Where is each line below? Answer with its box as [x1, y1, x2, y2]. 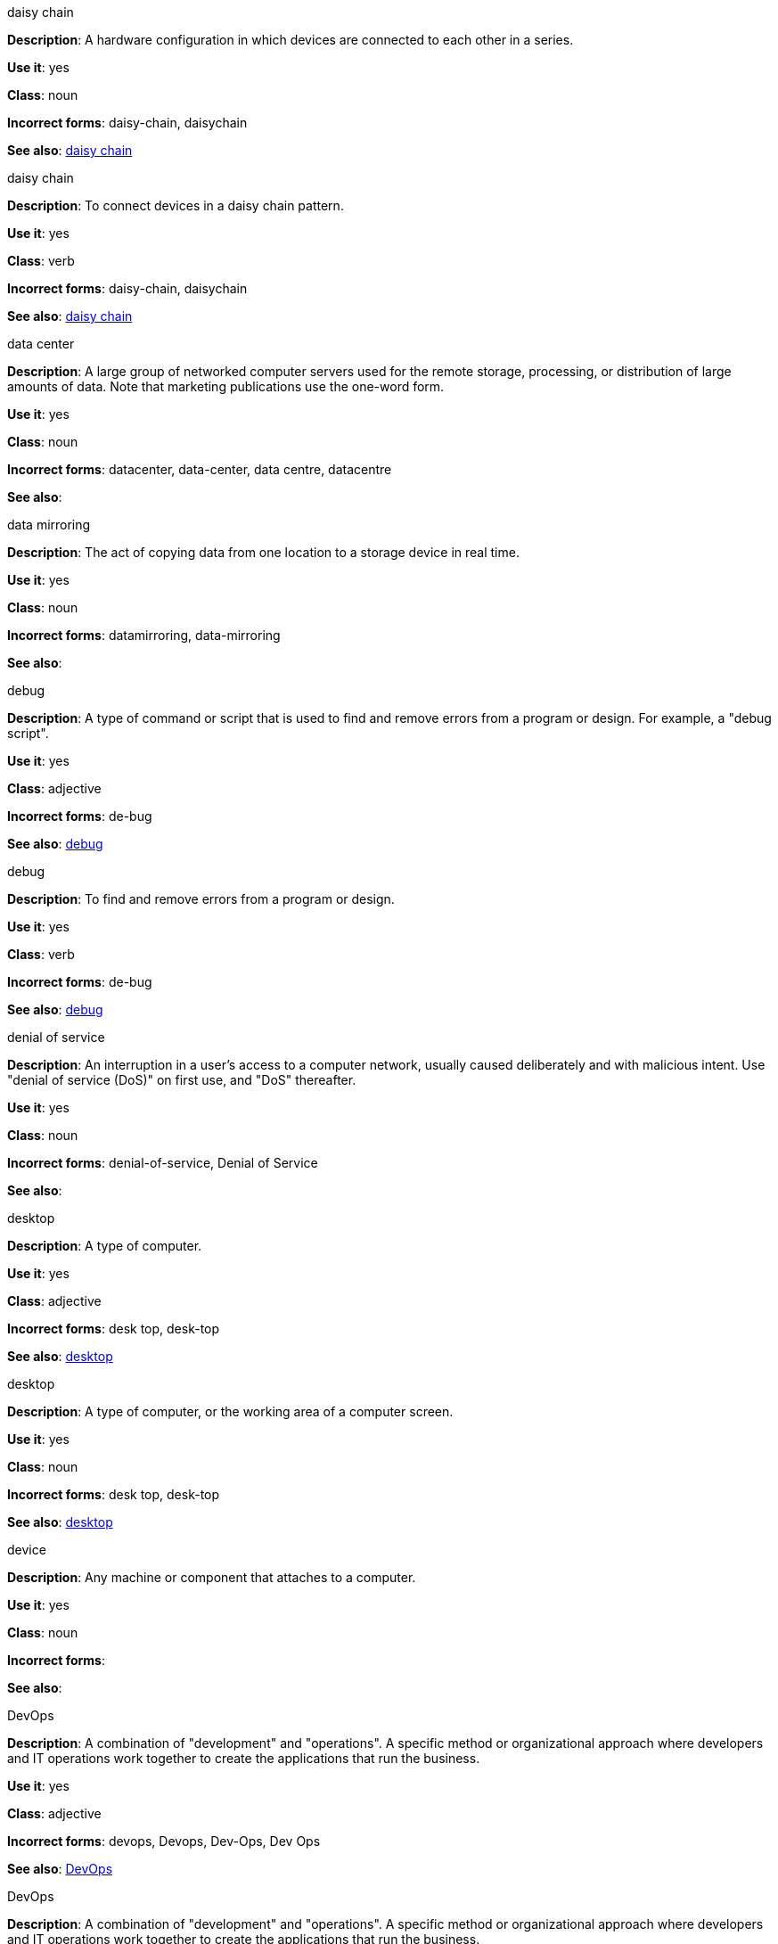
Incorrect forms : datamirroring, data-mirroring [7, 627, 281, 643]
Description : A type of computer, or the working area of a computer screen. [7, 1404, 454, 1419]
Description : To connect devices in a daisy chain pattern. [7, 198, 344, 213]
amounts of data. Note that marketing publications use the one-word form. [7, 379, 445, 394]
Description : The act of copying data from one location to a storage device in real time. [7, 545, 520, 560]
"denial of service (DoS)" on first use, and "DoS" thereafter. [7, 1072, 356, 1087]
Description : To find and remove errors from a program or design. [7, 891, 395, 906]
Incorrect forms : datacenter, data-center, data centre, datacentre [7, 462, 392, 477]
